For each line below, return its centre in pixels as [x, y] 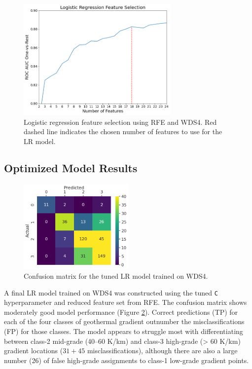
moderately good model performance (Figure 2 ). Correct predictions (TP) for [121, 312]
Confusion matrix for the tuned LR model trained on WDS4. [116, 276]
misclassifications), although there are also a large [162, 351]
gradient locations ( [34, 351]
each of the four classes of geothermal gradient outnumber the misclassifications [124, 321]
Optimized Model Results [71, 167]
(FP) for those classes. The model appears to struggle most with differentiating [124, 331]
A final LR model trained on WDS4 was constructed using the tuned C [111, 292]
